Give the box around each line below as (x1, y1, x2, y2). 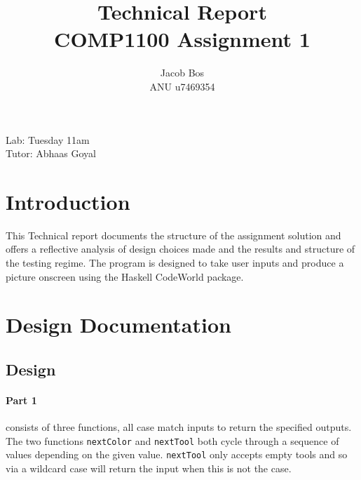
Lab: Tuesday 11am (6, 132, 90, 147)
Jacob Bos (160, 65, 205, 80)
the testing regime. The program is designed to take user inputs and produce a (6, 255, 344, 269)
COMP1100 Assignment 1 (54, 25, 311, 53)
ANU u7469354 (149, 79, 215, 93)
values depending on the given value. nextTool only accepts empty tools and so (6, 447, 348, 462)
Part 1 (6, 392, 37, 407)
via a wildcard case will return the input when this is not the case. (6, 461, 292, 476)
